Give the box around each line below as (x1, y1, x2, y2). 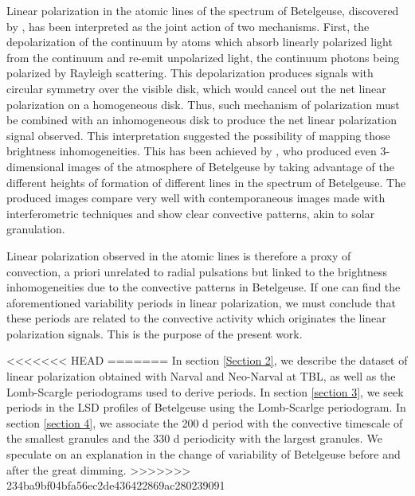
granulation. (6, 221, 65, 237)
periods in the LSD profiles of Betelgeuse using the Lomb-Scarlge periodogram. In (6, 399, 406, 416)
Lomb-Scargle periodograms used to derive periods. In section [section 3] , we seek (6, 383, 404, 400)
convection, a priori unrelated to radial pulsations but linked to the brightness (6, 263, 388, 279)
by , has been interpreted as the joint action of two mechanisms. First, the (6, 18, 370, 34)
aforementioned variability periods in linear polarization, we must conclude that (6, 294, 396, 310)
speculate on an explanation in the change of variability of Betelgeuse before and (6, 446, 401, 463)
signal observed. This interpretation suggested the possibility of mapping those (6, 127, 390, 143)
